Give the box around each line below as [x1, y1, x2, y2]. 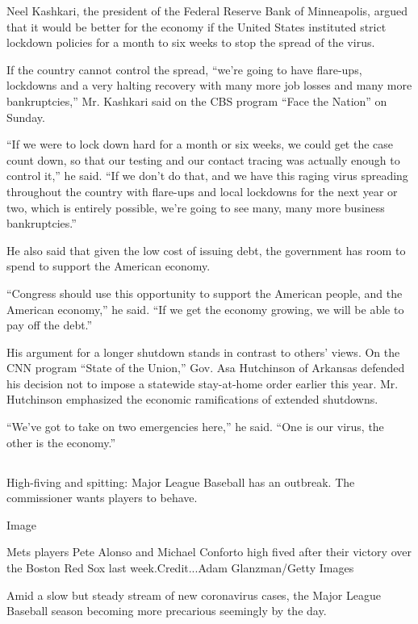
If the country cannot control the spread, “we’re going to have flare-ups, [6, 61, 362, 77]
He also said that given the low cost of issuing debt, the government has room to [6, 241, 406, 258]
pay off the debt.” [6, 316, 93, 333]
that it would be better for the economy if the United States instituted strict [6, 18, 387, 35]
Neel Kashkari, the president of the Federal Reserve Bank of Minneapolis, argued [6, 2, 408, 19]
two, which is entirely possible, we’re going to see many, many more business [6, 199, 385, 216]
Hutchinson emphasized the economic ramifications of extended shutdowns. [6, 391, 378, 408]
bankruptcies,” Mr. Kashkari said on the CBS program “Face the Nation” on [6, 92, 387, 109]
